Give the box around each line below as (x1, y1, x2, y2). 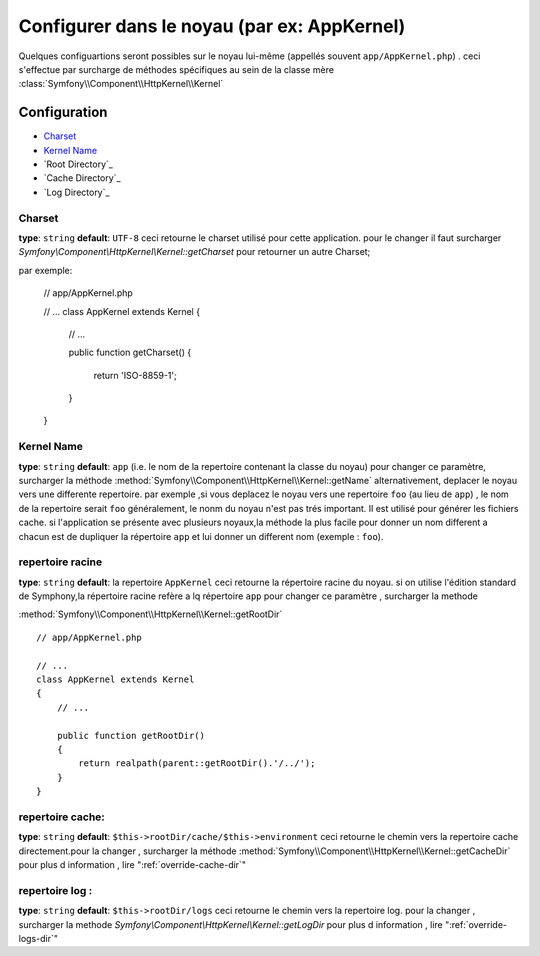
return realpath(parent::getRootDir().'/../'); (78, 758, 316, 769)
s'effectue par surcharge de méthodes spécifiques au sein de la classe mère (18, 63, 335, 75)
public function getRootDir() (56, 730, 205, 741)
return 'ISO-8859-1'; (93, 369, 177, 381)
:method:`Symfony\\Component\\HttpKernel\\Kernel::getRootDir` (18, 608, 283, 620)
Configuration (18, 104, 108, 121)
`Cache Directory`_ (43, 172, 121, 184)
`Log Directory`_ (43, 186, 110, 198)
